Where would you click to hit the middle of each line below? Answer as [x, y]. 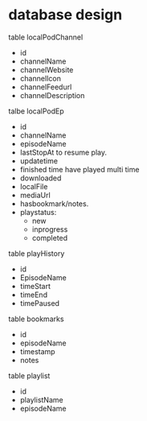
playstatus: [38, 212]
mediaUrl [35, 195]
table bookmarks [36, 319]
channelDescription [52, 95]
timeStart [35, 286]
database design [65, 15]
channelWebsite [47, 69]
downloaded [41, 178]
